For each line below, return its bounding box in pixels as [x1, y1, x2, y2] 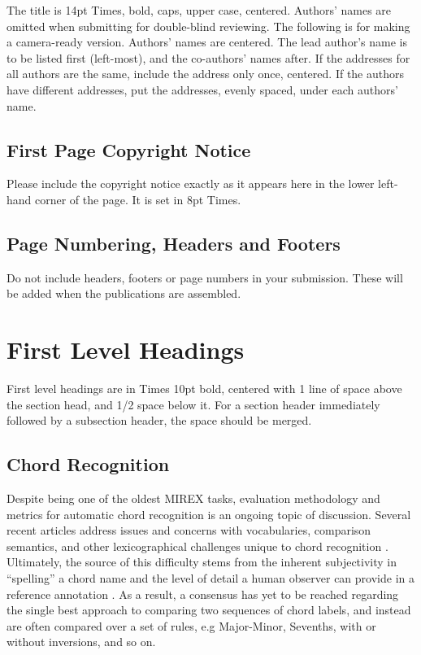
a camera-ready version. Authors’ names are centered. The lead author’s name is [7, 33, 407, 50]
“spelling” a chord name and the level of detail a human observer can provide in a [7, 570, 414, 587]
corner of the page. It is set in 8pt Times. [35, 190, 241, 207]
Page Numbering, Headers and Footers [7, 230, 341, 255]
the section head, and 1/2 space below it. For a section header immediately [7, 395, 380, 413]
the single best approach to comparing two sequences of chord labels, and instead [7, 601, 411, 618]
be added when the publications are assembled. [7, 285, 241, 302]
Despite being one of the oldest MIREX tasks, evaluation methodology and [7, 490, 380, 507]
